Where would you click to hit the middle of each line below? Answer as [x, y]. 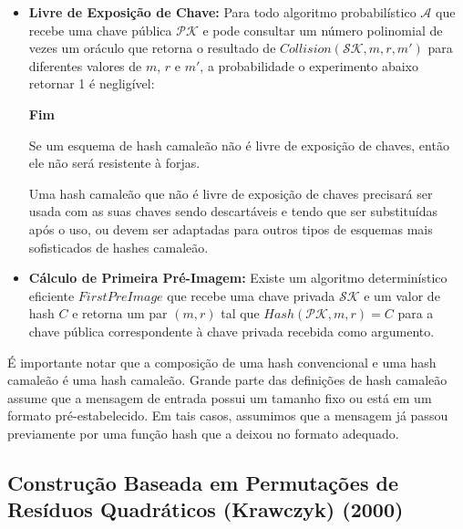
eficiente [51, 295]
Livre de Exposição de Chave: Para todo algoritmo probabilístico [222, 12]
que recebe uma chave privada [251, 295]
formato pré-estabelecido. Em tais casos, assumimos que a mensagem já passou [228, 415]
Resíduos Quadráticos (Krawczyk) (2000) [206, 509]
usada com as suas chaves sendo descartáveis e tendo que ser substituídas [233, 211]
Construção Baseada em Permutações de [203, 482]
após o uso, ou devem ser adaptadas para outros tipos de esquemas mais [231, 228]
